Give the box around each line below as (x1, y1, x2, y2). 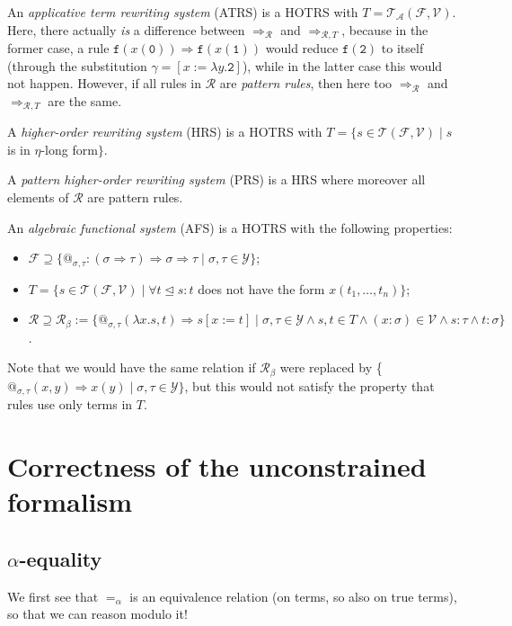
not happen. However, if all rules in (7, 74, 202, 93)
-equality (19, 544, 102, 572)
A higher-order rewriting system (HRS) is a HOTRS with (7, 122, 322, 141)
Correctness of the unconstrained (7, 448, 427, 485)
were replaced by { (279, 358, 383, 377)
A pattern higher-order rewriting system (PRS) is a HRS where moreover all (7, 170, 426, 189)
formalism (7, 483, 133, 520)
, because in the (341, 20, 428, 39)
